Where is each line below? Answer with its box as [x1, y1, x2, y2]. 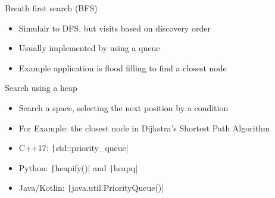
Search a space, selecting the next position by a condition [18, 101, 229, 114]
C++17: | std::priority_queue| [18, 142, 129, 154]
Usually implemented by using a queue [18, 42, 160, 54]
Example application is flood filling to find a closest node [18, 61, 227, 74]
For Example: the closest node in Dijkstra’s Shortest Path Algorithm [18, 121, 270, 134]
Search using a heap [5, 81, 77, 94]
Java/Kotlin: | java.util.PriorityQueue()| [18, 181, 164, 194]
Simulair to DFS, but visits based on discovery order [18, 21, 211, 34]
